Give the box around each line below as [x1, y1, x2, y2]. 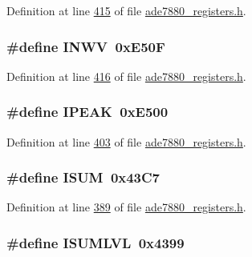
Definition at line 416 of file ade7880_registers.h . [6, 67, 246, 84]
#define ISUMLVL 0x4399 [6, 232, 185, 252]
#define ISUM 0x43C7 [6, 167, 161, 187]
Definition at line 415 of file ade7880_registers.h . [6, 2, 246, 18]
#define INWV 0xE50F [6, 36, 165, 56]
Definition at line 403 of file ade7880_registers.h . [6, 133, 246, 150]
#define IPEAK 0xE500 [6, 102, 169, 122]
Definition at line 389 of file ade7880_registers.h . [6, 199, 246, 215]
